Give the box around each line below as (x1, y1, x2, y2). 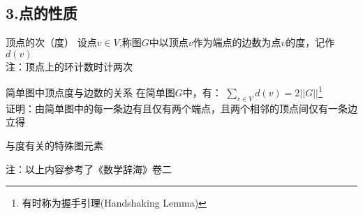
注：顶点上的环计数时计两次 (6, 59, 133, 73)
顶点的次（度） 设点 (6, 35, 97, 50)
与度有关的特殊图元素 (6, 138, 103, 153)
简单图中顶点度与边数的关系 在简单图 (6, 85, 175, 100)
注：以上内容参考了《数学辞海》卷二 (6, 161, 172, 176)
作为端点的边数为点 (193, 35, 281, 50)
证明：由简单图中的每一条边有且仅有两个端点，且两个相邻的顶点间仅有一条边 (6, 101, 357, 115)
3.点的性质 (6, 2, 77, 24)
